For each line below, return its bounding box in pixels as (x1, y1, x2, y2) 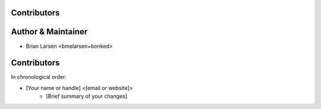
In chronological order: (11, 73, 67, 81)
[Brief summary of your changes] (46, 92, 128, 100)
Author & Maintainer (11, 27, 88, 37)
